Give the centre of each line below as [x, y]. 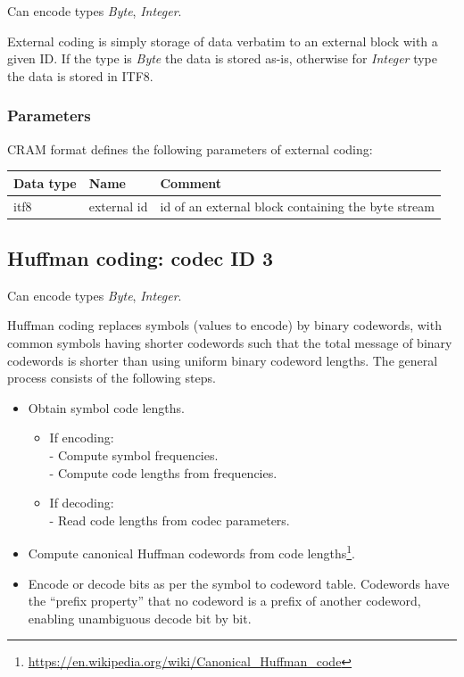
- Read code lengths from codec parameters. [170, 520]
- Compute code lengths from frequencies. [163, 472]
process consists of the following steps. [112, 378]
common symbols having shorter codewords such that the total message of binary [230, 343]
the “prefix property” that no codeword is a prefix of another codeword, [224, 601]
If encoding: [82, 438]
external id [118, 206]
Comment [191, 182]
